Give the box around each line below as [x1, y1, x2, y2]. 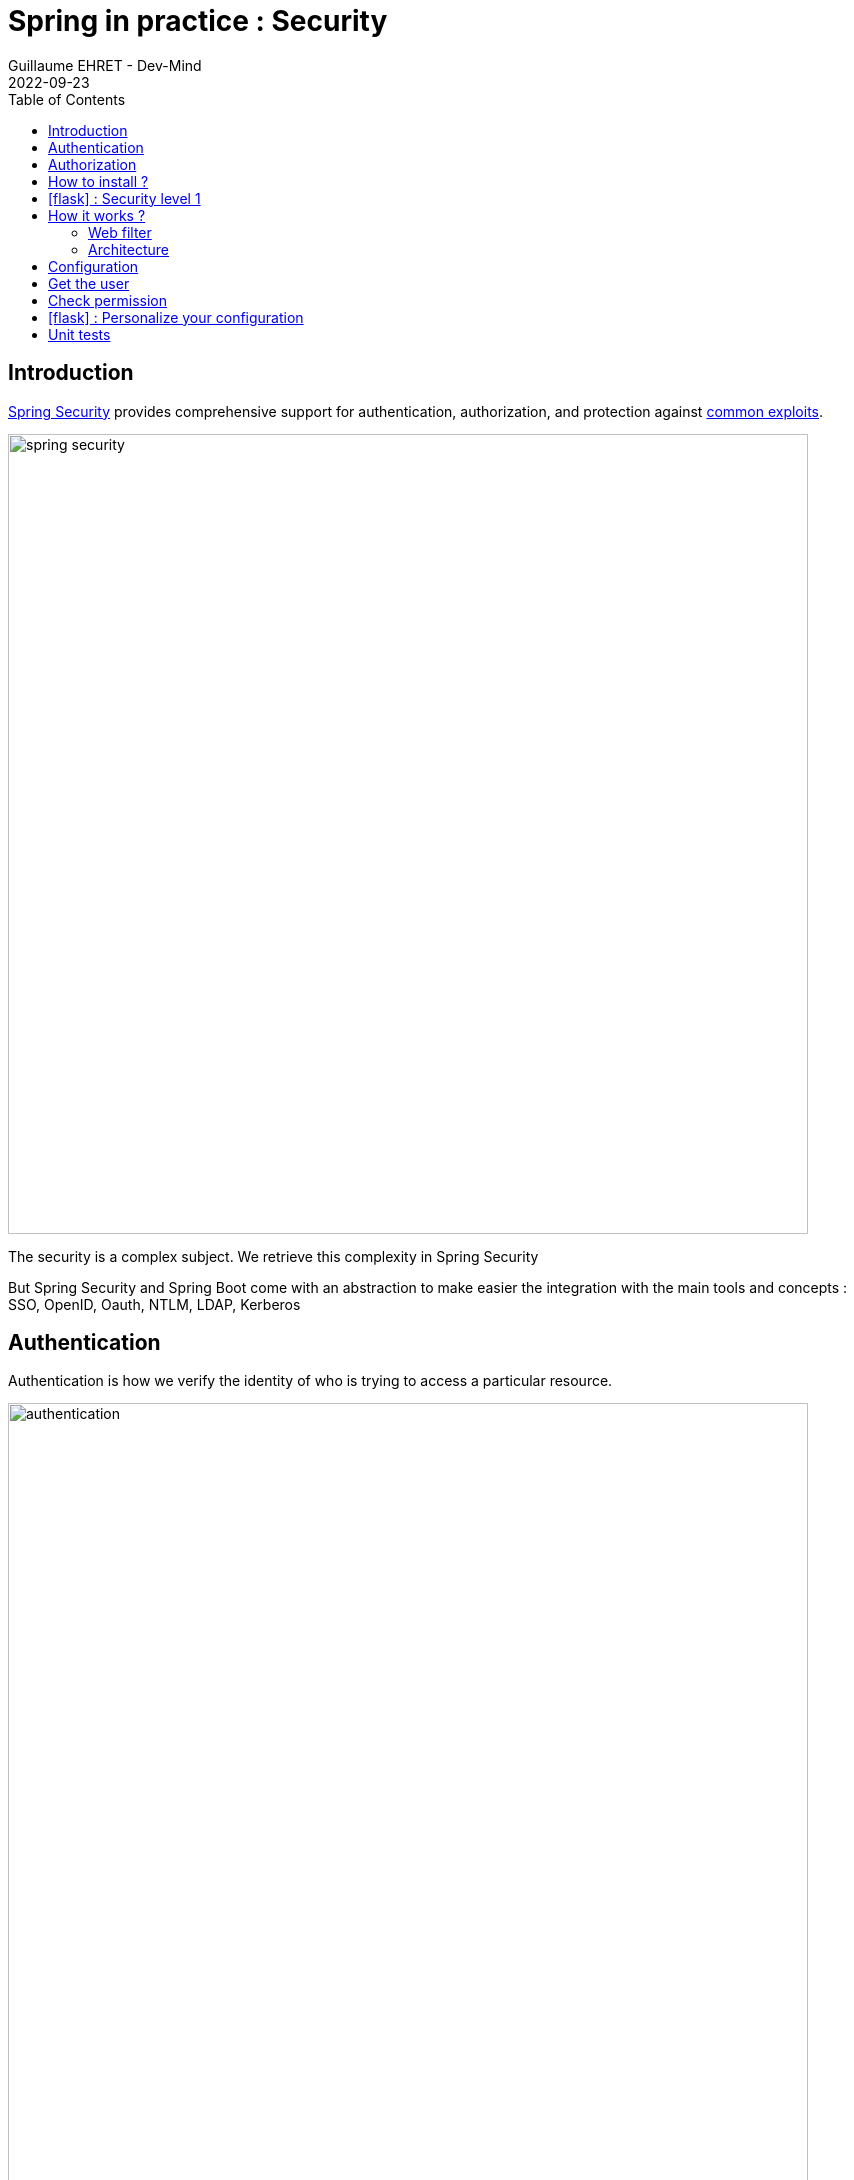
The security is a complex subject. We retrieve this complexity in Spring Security [8, 1247, 539, 1265]
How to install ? [48, 172, 149, 190]
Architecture [88, 240, 170, 258]
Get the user [48, 274, 130, 292]
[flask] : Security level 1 [48, 189, 201, 207]
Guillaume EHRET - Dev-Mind [8, 56, 202, 74]
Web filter [88, 223, 152, 241]
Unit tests [48, 325, 111, 343]
